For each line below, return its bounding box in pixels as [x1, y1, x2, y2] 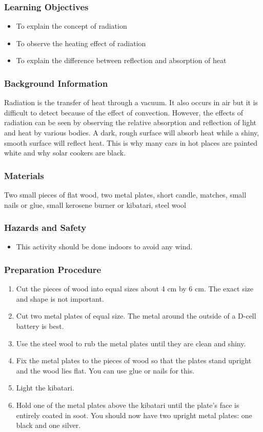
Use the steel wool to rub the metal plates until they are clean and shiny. [16, 338, 246, 348]
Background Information [4, 76, 108, 89]
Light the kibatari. [16, 382, 74, 393]
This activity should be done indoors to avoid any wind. [16, 241, 193, 252]
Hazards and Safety [4, 221, 87, 234]
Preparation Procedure [4, 263, 102, 276]
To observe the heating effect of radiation [16, 37, 146, 48]
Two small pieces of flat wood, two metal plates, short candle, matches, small [4, 189, 247, 200]
